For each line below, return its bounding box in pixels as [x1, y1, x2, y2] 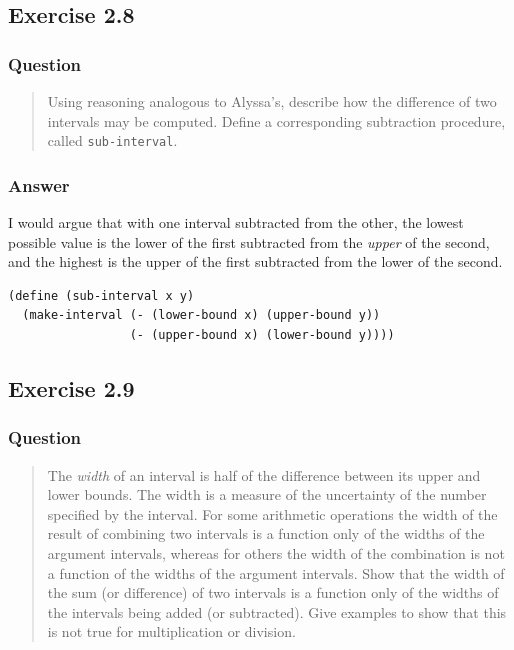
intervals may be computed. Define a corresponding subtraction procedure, [47, 110, 506, 131]
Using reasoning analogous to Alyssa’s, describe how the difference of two [47, 91, 497, 111]
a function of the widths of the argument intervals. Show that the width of [47, 562, 505, 583]
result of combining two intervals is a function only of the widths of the [47, 523, 485, 544]
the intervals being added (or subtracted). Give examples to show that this [47, 601, 507, 622]
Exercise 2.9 [8, 373, 135, 404]
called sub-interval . [47, 130, 178, 151]
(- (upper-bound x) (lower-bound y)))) [129, 328, 395, 343]
